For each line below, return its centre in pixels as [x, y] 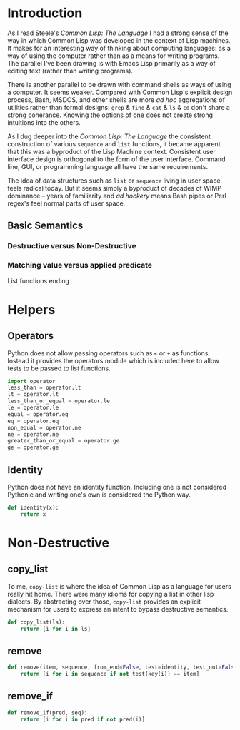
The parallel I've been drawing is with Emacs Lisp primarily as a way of [111, 63]
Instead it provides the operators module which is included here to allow [114, 360]
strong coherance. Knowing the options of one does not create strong [110, 115]
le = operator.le [33, 408]
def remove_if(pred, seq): [47, 713]
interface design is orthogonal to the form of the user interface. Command [116, 159]
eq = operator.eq [33, 421]
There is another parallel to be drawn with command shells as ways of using [119, 84]
